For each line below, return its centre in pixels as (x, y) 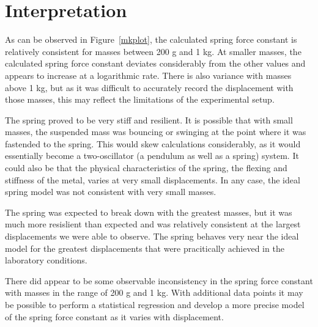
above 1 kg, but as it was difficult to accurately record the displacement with (149, 87)
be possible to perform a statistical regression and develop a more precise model (155, 304)
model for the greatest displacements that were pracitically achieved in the (145, 248)
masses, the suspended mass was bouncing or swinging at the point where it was (156, 132)
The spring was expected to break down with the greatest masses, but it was (149, 212)
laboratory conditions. (46, 260)
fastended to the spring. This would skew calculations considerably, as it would (153, 143)
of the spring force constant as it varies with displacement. (114, 316)
